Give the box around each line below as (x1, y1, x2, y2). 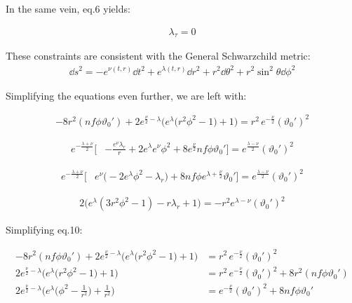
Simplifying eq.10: (6, 222, 83, 237)
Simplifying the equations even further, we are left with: (6, 88, 247, 102)
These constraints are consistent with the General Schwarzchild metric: (6, 48, 311, 63)
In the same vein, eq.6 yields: (6, 1, 130, 15)
